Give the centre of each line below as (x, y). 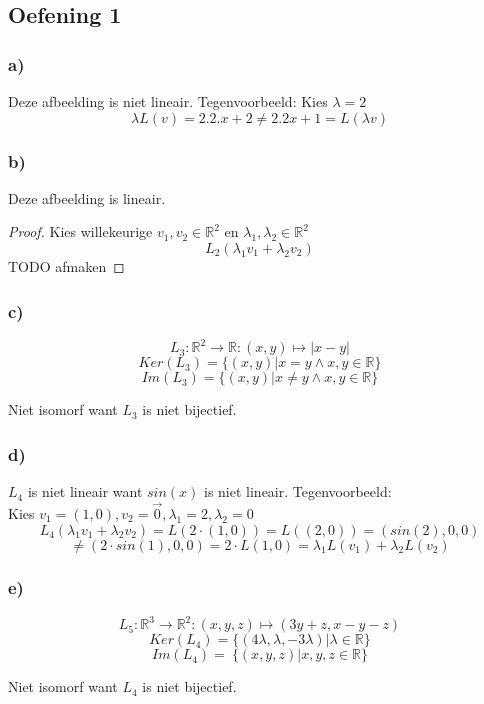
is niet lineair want (85, 491)
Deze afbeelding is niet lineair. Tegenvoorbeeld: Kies (168, 101)
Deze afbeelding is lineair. (87, 197)
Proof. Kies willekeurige (80, 231)
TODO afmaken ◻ (66, 266)
